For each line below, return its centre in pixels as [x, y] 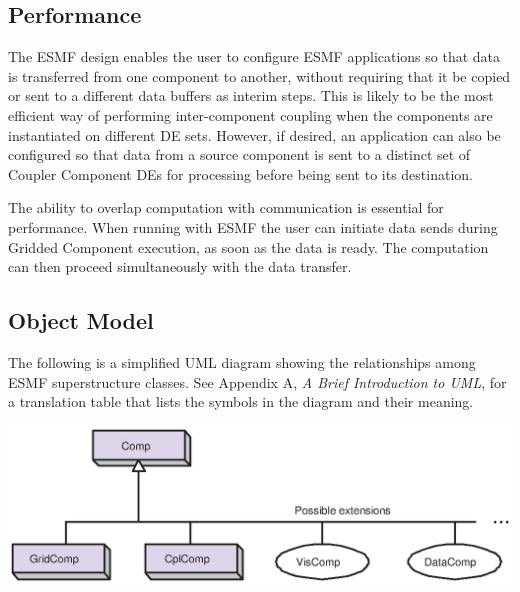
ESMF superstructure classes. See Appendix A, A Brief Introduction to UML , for [257, 381]
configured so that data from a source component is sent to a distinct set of [239, 154]
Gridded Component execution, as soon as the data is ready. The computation [248, 246]
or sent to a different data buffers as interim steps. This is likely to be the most [251, 95]
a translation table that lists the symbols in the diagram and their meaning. [241, 401]
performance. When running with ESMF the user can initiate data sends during [253, 226]
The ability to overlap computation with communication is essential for [226, 207]
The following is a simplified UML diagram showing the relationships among [242, 361]
